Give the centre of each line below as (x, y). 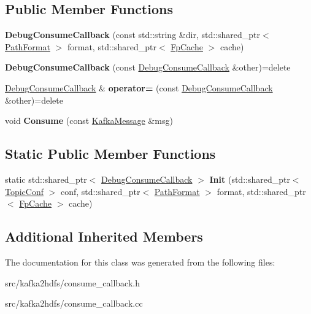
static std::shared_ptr (46, 179)
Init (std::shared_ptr (250, 179)
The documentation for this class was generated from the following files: (140, 262)
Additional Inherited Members (104, 236)
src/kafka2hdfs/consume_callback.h (73, 282)
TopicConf (25, 191)
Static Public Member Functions (110, 154)
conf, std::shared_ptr (101, 191)
